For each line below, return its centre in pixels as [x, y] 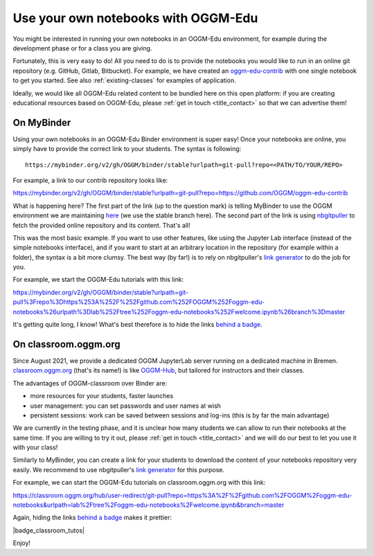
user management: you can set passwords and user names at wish [126, 406]
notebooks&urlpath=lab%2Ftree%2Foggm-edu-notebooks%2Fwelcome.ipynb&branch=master [149, 505]
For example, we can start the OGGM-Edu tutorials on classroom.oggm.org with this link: [139, 483]
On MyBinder [42, 122]
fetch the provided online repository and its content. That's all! [101, 225]
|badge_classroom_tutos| [49, 530]
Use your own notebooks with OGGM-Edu [135, 18]
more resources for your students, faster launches [102, 396]
